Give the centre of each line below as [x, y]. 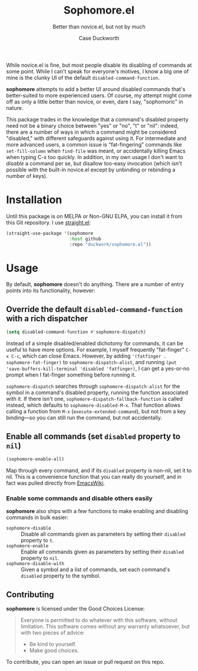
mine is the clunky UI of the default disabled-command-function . [83, 77]
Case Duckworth [99, 38]
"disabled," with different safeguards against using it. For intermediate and [96, 138]
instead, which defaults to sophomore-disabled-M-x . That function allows [93, 405]
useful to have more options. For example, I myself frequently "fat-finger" [95, 350]
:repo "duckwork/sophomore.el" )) [110, 244]
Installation [34, 200]
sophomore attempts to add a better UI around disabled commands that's [96, 89]
